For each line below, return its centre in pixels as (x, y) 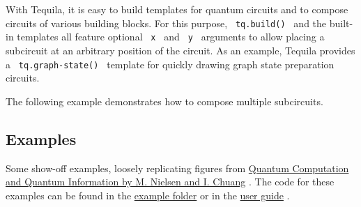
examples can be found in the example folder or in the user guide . (148, 195)
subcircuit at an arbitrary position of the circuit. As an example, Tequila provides (180, 50)
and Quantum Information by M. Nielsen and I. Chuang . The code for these (170, 182)
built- (341, 23)
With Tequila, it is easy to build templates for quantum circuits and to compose (177, 9)
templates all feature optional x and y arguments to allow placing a (171, 37)
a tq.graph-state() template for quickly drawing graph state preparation (170, 64)
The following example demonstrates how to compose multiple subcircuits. (164, 101)
